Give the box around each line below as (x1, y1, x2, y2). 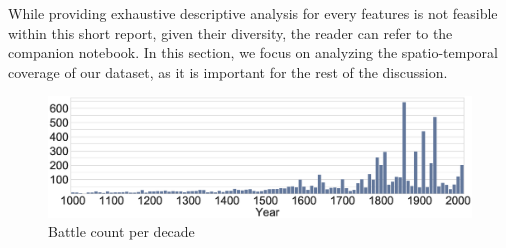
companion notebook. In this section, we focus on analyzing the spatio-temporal (8, 42, 498, 63)
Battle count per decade (48, 221, 195, 242)
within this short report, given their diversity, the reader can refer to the (8, 22, 453, 43)
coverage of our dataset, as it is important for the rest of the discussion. (8, 61, 448, 82)
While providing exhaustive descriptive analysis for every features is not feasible (8, 3, 498, 23)
